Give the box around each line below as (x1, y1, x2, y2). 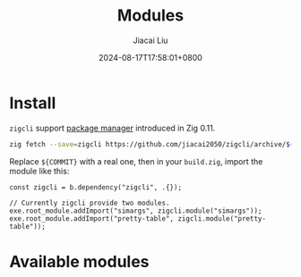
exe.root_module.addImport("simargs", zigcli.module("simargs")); (9, 206, 262, 215)
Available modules (9, 251, 150, 272)
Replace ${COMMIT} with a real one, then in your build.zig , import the (9, 155, 263, 166)
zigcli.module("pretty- (177, 214, 267, 223)
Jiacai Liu (133, 35, 168, 46)
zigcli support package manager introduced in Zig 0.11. (9, 122, 216, 133)
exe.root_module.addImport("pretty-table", (9, 214, 175, 223)
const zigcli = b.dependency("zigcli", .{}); (9, 182, 182, 192)
